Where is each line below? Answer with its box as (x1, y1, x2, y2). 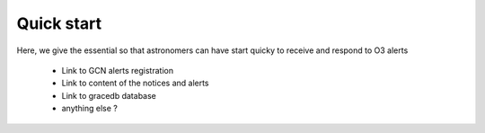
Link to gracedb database (61, 90, 156, 101)
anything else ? (61, 103, 119, 114)
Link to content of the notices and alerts (61, 77, 210, 89)
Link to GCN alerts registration (61, 65, 174, 75)
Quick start (16, 13, 102, 33)
